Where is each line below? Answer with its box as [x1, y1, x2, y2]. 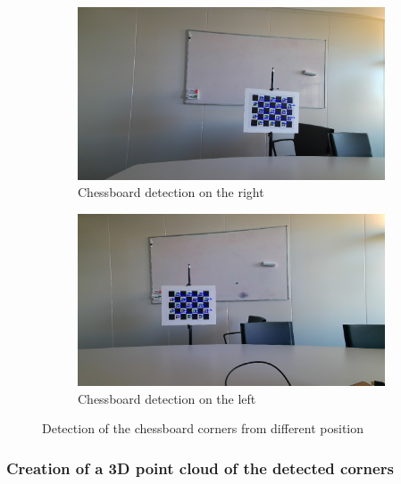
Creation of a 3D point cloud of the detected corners [6, 456, 394, 479]
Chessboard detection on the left [78, 389, 256, 407]
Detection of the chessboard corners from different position [42, 419, 364, 438]
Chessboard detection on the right [78, 183, 264, 201]
